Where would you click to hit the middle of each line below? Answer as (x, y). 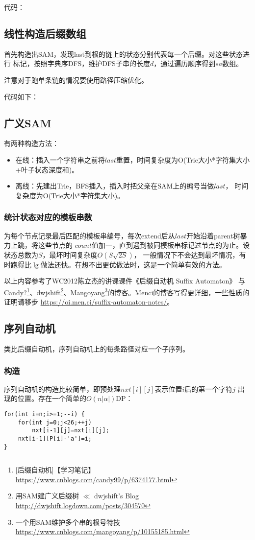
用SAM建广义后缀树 (47, 496)
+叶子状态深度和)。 (47, 169)
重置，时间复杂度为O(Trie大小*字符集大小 (183, 159)
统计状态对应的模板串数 (48, 217)
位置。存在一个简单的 (52, 398)
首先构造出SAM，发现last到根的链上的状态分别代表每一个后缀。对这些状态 (123, 54)
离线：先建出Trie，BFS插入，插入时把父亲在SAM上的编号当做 (115, 186)
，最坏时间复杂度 (70, 254)
